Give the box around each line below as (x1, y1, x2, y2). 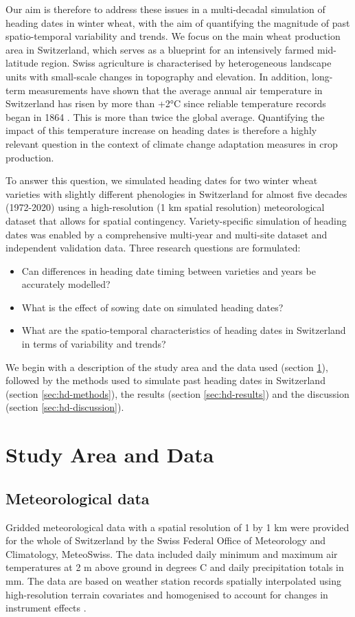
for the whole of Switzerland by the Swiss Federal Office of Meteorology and (5, 533, 326, 548)
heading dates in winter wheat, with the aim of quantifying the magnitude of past (5, 15, 350, 30)
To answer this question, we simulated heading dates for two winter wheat (5, 173, 318, 188)
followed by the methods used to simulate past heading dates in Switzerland (5, 373, 325, 388)
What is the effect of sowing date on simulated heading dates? (21, 300, 284, 314)
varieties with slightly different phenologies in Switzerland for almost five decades (5, 186, 347, 201)
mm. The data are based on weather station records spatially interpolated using (5, 573, 342, 587)
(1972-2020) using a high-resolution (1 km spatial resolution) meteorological (5, 200, 325, 214)
